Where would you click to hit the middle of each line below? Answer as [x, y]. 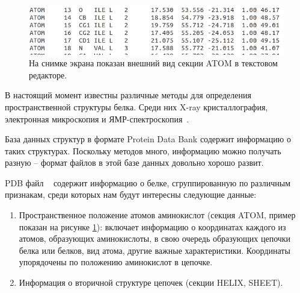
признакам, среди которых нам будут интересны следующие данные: [131, 194]
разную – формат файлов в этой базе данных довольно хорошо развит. [134, 162]
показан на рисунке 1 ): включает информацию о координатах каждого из [152, 226]
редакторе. [48, 74]
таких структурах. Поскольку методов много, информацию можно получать [143, 150]
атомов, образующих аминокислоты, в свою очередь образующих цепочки [155, 238]
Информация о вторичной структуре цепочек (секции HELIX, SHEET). [151, 282]
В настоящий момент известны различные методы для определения [128, 95]
